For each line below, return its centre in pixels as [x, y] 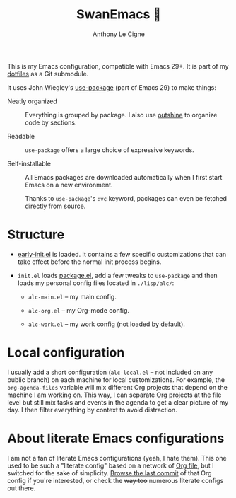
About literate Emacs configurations [116, 439]
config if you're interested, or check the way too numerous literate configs [116, 480]
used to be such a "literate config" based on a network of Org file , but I [111, 465]
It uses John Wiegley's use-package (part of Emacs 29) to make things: [112, 87]
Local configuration [66, 353]
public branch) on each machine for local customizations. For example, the [116, 380]
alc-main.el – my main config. [72, 296]
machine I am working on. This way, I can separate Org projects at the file [114, 395]
